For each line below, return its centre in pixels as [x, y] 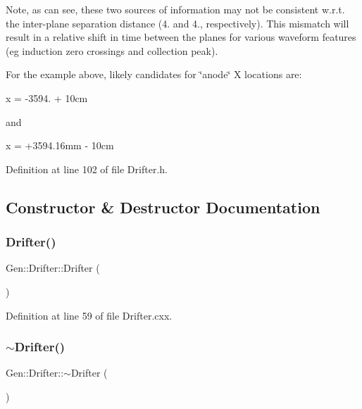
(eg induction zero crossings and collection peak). [112, 50]
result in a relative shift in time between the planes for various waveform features [181, 37]
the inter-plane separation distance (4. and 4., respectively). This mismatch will [177, 23]
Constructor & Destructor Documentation [163, 207]
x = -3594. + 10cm [47, 97]
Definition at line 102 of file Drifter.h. [87, 169]
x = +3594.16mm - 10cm [60, 145]
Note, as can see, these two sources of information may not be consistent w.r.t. [175, 9]
